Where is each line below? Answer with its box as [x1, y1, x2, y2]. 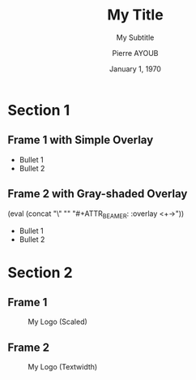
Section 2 [7, 263, 74, 282]
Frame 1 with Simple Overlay [7, 133, 154, 147]
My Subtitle [116, 32, 155, 42]
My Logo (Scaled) [28, 317, 88, 326]
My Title [107, 6, 164, 24]
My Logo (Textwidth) [28, 362, 98, 372]
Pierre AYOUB [112, 48, 159, 58]
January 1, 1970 [109, 63, 161, 74]
